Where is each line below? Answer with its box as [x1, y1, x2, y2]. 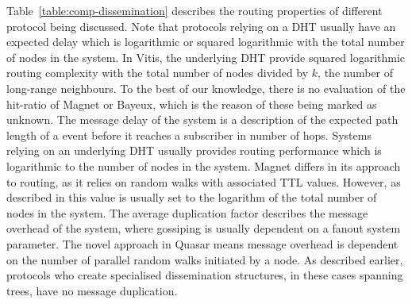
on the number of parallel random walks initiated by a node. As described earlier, [6, 251, 403, 267]
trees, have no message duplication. [6, 282, 178, 298]
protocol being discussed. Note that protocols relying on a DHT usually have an [6, 17, 396, 34]
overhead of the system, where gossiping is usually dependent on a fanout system [6, 220, 401, 237]
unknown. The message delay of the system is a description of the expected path [6, 111, 399, 128]
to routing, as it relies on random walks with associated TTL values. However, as [6, 173, 401, 190]
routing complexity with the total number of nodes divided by [6, 64, 309, 81]
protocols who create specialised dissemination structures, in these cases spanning [6, 267, 403, 283]
